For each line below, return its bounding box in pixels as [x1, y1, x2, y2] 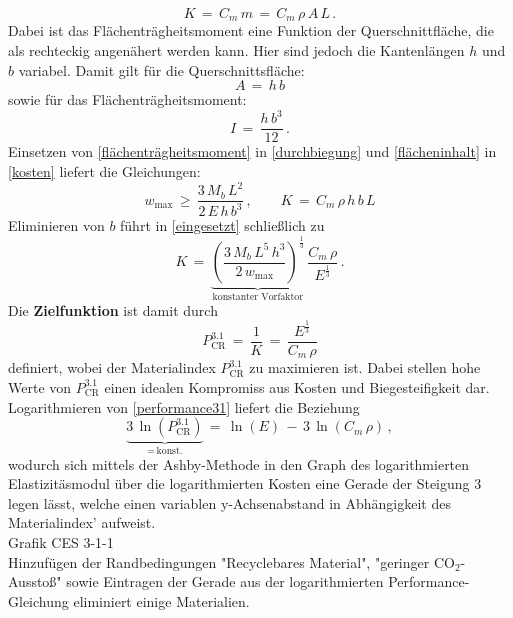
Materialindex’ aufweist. [8, 512, 156, 533]
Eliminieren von [8, 215, 105, 236]
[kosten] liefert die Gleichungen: [8, 160, 201, 181]
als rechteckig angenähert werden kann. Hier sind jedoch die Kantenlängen [8, 40, 465, 61]
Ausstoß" [8, 571, 62, 592]
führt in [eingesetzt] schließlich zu [120, 215, 325, 236]
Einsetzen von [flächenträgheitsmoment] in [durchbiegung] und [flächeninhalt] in [8, 141, 497, 162]
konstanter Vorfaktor [212, 292, 304, 303]
